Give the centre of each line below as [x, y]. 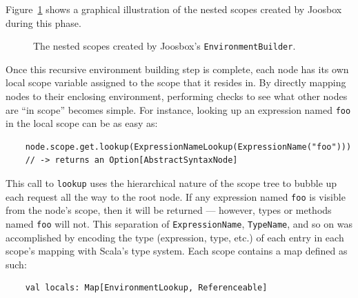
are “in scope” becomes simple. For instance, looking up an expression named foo [178, 109]
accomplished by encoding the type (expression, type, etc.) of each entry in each [175, 237]
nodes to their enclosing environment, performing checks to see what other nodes [177, 96]
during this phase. [43, 22]
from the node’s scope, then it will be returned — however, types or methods [169, 210]
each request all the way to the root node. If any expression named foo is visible [176, 196]
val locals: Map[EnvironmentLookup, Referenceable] [146, 288]
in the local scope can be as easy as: [82, 123]
